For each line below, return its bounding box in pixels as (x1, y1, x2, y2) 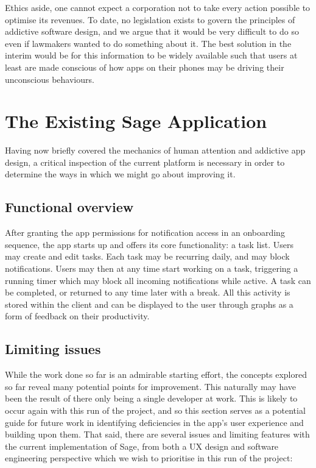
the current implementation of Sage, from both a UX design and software (5, 439, 279, 452)
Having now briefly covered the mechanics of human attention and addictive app (5, 144, 306, 157)
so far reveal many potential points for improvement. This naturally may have (5, 380, 296, 392)
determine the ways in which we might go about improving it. (5, 168, 236, 180)
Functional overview (5, 197, 134, 216)
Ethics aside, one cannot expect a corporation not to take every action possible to (5, 1, 311, 13)
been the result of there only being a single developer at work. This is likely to (5, 392, 298, 405)
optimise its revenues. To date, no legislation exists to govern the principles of (5, 13, 295, 26)
